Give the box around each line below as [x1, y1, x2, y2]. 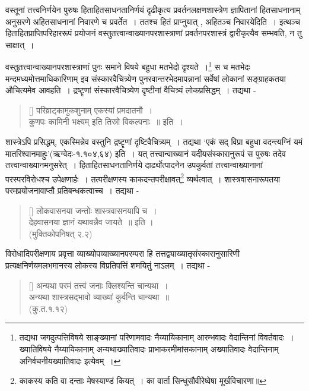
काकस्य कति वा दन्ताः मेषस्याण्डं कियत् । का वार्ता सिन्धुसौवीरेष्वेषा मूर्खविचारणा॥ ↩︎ [19, 374, 266, 387]
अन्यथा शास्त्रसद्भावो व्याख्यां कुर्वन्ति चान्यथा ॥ [28, 291, 169, 303]
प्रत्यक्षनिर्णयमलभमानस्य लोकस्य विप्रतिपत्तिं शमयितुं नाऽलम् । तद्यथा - [5, 259, 211, 271]
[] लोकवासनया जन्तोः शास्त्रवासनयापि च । [28, 204, 157, 216]
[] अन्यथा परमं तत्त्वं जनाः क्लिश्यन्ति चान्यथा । [28, 279, 168, 291]
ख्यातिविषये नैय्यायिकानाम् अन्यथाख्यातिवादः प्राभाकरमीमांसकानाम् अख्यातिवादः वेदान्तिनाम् [19, 342, 279, 355]
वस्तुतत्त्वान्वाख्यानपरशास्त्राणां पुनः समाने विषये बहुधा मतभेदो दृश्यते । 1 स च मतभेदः [5, 59, 250, 73]
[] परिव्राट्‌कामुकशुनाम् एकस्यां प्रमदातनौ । [28, 103, 153, 116]
